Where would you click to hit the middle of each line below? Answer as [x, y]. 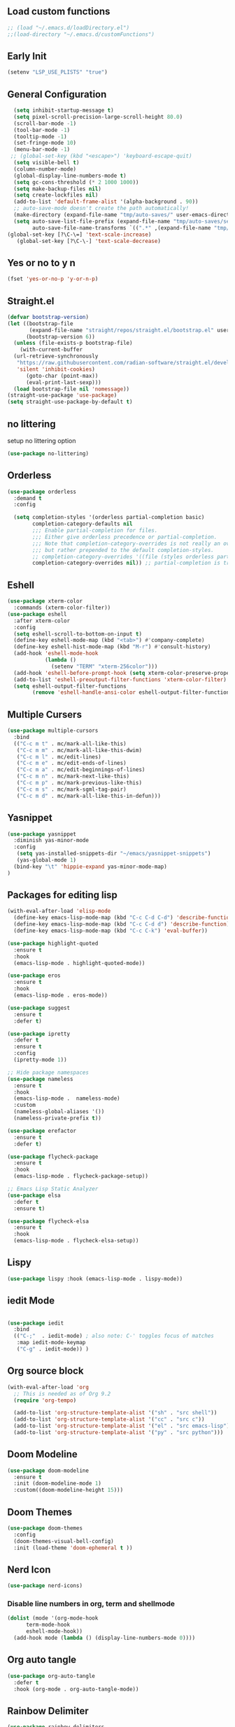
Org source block [45, 1371]
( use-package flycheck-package [53, 1157]
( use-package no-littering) [48, 454]
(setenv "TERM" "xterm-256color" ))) [105, 666]
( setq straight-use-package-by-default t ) [70, 402]
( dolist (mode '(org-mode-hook [53, 1618]
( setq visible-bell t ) [47, 163]
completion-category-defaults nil [83, 524]
